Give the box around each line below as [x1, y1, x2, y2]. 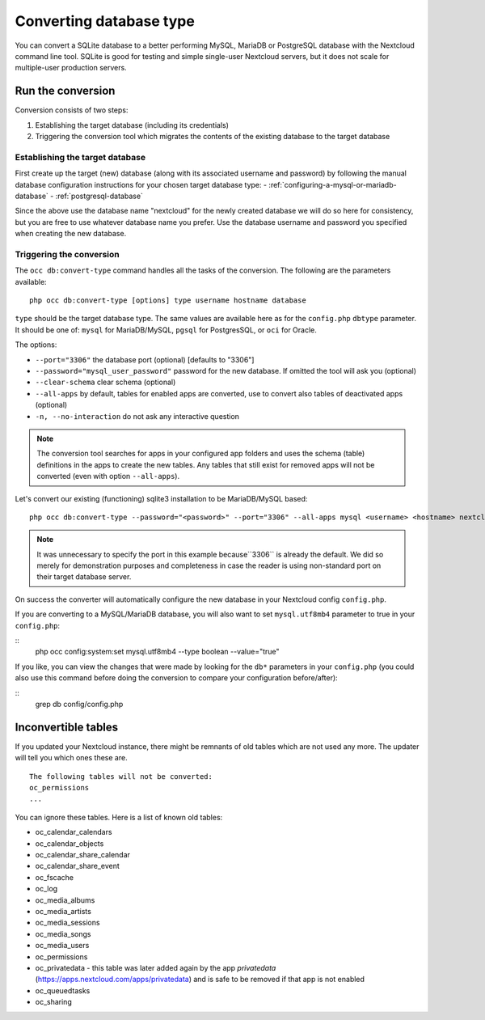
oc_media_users [35, 941, 90, 950]
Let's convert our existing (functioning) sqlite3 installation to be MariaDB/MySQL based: [15, 493, 308, 503]
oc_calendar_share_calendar [35, 850, 131, 859]
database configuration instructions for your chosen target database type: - [15, 180, 267, 189]
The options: [15, 340, 57, 349]
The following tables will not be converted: [29, 772, 213, 781]
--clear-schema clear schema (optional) [35, 377, 176, 387]
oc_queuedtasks [35, 985, 91, 995]
